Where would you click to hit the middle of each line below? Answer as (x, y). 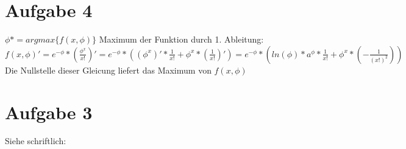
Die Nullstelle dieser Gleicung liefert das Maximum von (108, 70)
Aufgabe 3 (49, 112)
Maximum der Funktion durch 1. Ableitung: (181, 39)
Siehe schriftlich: (36, 141)
